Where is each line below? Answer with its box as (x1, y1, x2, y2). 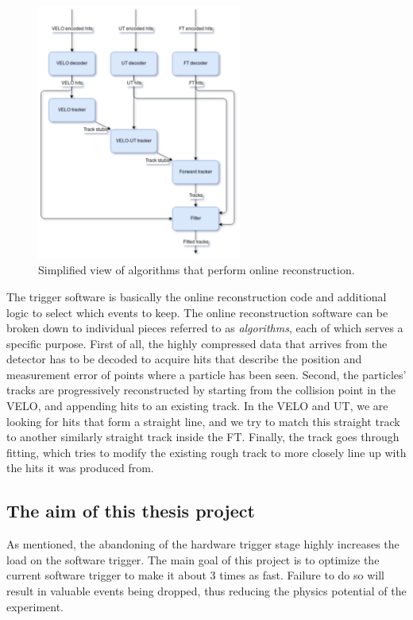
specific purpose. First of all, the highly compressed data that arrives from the (6, 335, 388, 351)
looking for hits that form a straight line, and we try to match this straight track (6, 413, 400, 429)
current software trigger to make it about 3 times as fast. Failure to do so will (6, 567, 384, 583)
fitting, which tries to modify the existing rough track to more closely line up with (6, 444, 407, 460)
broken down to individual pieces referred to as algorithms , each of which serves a (6, 320, 403, 336)
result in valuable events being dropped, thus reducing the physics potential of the (6, 583, 407, 599)
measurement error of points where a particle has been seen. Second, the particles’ (6, 366, 407, 382)
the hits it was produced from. (6, 459, 154, 476)
